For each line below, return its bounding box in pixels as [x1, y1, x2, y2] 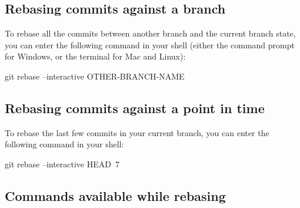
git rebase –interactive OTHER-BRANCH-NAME [5, 70, 185, 82]
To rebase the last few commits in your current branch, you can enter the [5, 126, 269, 138]
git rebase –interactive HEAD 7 [5, 157, 119, 170]
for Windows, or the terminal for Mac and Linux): [5, 50, 186, 62]
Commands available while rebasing [5, 186, 226, 204]
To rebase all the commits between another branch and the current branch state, [5, 27, 296, 39]
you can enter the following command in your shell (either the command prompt [5, 38, 295, 51]
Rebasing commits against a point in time [5, 98, 265, 117]
